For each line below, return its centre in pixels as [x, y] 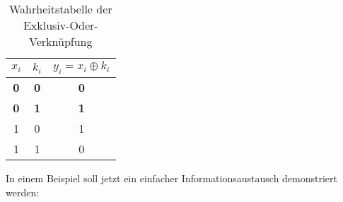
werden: [23, 192]
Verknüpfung [61, 41]
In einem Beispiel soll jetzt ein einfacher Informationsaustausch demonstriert [172, 178]
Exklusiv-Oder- [60, 25]
